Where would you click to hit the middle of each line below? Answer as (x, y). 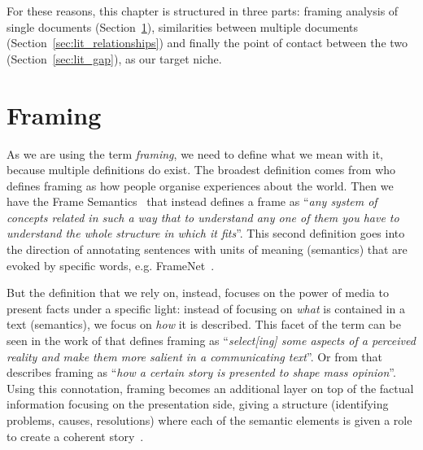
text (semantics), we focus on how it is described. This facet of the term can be (204, 324)
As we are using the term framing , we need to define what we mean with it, (195, 153)
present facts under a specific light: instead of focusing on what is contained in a (206, 308)
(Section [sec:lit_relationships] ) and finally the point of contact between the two (207, 43)
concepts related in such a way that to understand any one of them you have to (203, 217)
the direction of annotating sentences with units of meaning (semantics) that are (207, 249)
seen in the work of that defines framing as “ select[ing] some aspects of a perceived (211, 341)
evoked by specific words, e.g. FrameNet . (111, 265)
